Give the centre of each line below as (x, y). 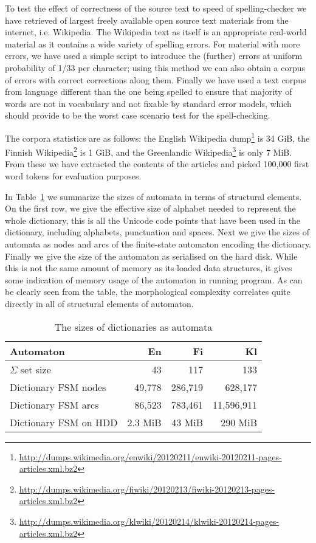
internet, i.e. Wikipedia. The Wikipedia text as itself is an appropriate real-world (156, 32)
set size (36, 369)
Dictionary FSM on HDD (64, 422)
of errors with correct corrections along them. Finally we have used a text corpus (156, 79)
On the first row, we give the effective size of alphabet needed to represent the (150, 208)
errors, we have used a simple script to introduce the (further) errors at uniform (154, 56)
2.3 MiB (144, 422)
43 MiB (187, 422)
